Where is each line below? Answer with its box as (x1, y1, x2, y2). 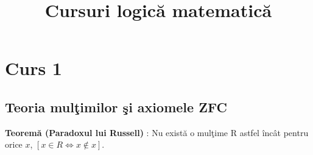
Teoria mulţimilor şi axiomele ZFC (5, 97, 227, 116)
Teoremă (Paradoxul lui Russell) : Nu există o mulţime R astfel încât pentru (5, 126, 309, 139)
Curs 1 (5, 56, 62, 81)
